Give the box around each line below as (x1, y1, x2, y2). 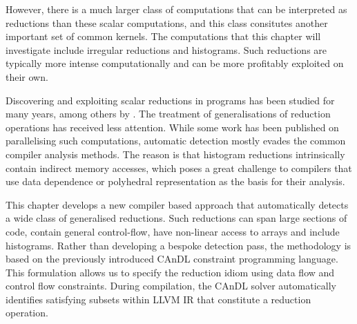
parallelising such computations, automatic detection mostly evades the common (6, 133, 346, 148)
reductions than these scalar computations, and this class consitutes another (6, 15, 328, 30)
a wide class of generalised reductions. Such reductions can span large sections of (6, 211, 347, 225)
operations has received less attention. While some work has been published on (6, 120, 339, 134)
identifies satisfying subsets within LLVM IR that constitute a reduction (6, 292, 311, 306)
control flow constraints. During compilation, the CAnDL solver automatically (6, 278, 336, 293)
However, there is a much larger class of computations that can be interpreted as (6, 2, 347, 16)
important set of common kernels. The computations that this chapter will (6, 29, 321, 44)
